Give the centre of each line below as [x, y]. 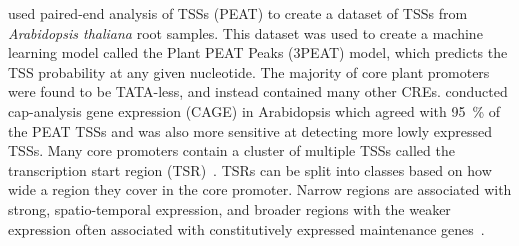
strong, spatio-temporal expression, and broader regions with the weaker [229, 208]
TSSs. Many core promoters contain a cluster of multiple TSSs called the [231, 150]
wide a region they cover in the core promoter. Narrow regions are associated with [260, 189]
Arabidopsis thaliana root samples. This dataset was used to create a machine [245, 32]
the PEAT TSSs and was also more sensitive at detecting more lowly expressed [250, 130]
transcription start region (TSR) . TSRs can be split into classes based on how [250, 169]
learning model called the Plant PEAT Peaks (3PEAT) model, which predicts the [258, 52]
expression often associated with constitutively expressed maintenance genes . [246, 228]
